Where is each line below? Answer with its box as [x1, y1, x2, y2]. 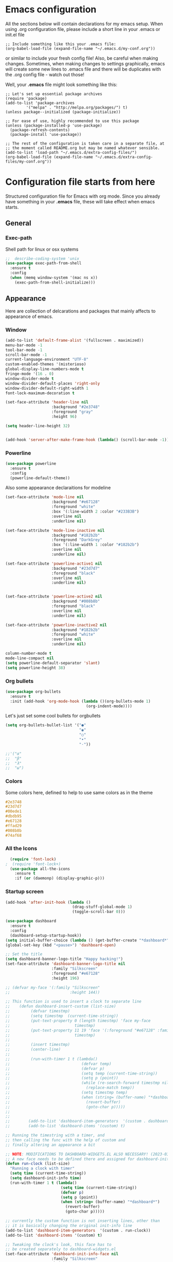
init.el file [5, 31, 25, 38]
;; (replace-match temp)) [5, 1085, 135, 1091]
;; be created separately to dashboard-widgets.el [5, 1247, 116, 1252]
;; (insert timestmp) [5, 1042, 71, 1047]
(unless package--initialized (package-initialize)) [5, 109, 121, 114]
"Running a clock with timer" [10, 1166, 75, 1171]
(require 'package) [5, 96, 47, 101]
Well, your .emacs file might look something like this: [5, 81, 117, 87]
